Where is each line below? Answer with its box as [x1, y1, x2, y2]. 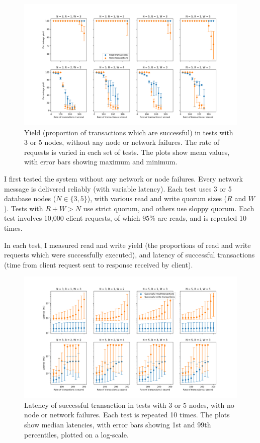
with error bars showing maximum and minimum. [24, 156, 178, 167]
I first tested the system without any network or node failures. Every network [4, 173, 243, 184]
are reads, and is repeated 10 [157, 213, 247, 223]
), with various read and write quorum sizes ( [87, 193, 227, 204]
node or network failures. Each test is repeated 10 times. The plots [24, 409, 230, 420]
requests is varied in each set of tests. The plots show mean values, [24, 146, 230, 157]
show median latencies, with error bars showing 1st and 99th [24, 419, 211, 430]
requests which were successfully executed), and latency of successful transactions [4, 249, 255, 260]
